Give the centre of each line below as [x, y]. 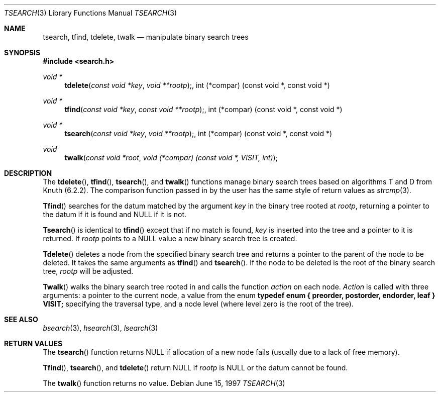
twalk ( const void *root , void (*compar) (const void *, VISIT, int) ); [171, 158]
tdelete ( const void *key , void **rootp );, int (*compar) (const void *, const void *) [197, 85]
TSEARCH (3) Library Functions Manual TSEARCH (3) [90, 13]
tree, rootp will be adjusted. [88, 271]
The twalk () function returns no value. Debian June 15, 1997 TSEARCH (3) [164, 383]
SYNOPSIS [22, 53]
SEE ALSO [21, 319]
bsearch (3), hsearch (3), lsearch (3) [100, 328]
